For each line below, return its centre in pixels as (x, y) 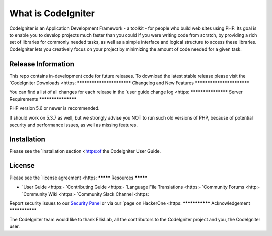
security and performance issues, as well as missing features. (74, 125)
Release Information (42, 64)
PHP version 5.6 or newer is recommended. (54, 108)
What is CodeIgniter (52, 13)
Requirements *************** (43, 99)
